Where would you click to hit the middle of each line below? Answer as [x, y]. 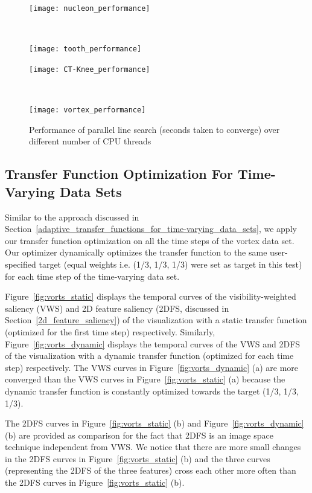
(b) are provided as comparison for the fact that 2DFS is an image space [139, 435]
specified [21, 264]
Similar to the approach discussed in [72, 217]
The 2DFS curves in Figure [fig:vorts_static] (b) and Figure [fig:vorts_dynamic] [154, 423]
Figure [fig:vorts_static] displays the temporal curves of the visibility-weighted [151, 296]
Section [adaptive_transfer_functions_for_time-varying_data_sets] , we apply [151, 229]
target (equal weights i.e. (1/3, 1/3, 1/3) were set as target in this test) [170, 264]
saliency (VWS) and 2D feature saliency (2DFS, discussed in [117, 308]
